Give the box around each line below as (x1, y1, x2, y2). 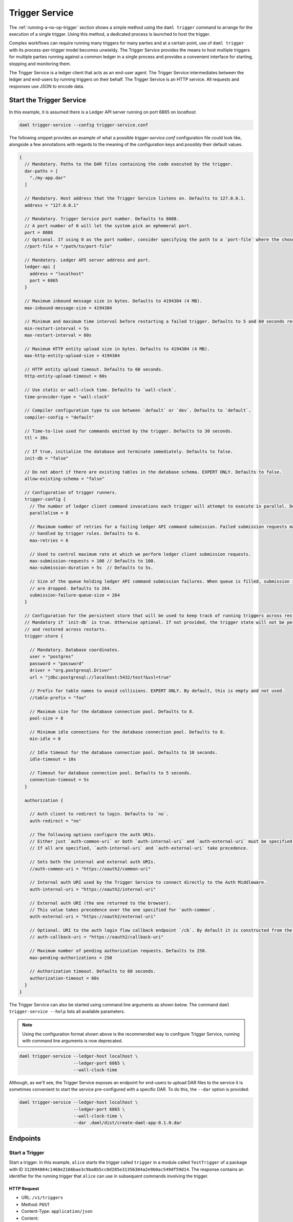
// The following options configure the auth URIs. (29, 831, 156, 837)
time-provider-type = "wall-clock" (24, 394, 110, 399)
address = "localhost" (29, 271, 84, 276)
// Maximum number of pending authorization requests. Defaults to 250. (29, 948, 208, 954)
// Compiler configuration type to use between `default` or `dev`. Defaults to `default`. (24, 408, 251, 413)
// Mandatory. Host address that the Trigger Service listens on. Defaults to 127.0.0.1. (24, 196, 246, 201)
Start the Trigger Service (9, 96, 86, 105)
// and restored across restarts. (24, 626, 107, 632)
